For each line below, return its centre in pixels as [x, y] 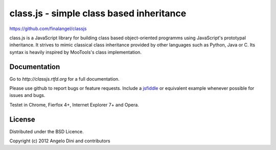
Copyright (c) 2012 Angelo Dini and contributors [60, 141]
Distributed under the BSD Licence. [47, 131]
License [22, 119]
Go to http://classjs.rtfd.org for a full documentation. [64, 79]
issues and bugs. [27, 95]
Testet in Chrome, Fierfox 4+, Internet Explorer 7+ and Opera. [74, 105]
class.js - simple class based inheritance [98, 13]
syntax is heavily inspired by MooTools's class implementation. [75, 52]
